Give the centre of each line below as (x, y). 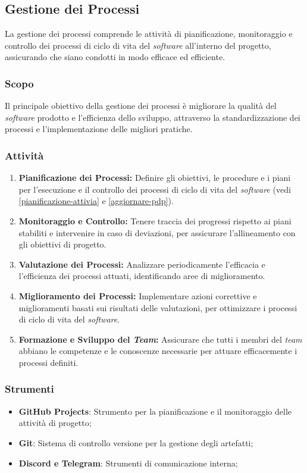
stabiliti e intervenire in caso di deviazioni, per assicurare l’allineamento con (157, 232)
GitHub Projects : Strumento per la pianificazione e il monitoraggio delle (155, 411)
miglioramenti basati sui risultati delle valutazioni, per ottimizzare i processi (158, 307)
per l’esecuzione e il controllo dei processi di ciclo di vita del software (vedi (155, 189)
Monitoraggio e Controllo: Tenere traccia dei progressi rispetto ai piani (155, 220)
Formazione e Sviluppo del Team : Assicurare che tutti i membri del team (160, 339)
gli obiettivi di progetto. (62, 244)
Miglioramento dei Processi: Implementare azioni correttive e (138, 295)
